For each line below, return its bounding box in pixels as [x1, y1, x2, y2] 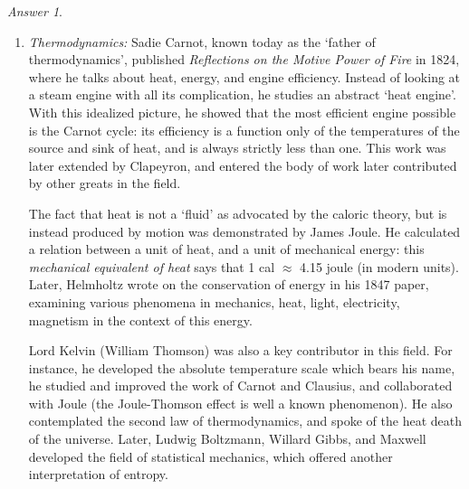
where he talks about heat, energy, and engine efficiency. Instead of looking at [28, 67, 461, 86]
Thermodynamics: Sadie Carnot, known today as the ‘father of [28, 32, 376, 51]
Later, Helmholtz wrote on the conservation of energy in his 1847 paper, [28, 275, 429, 294]
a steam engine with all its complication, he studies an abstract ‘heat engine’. [28, 85, 456, 104]
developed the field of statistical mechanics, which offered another [28, 447, 393, 465]
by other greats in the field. [28, 174, 181, 193]
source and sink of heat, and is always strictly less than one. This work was [28, 138, 446, 157]
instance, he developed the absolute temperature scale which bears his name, [28, 358, 455, 377]
